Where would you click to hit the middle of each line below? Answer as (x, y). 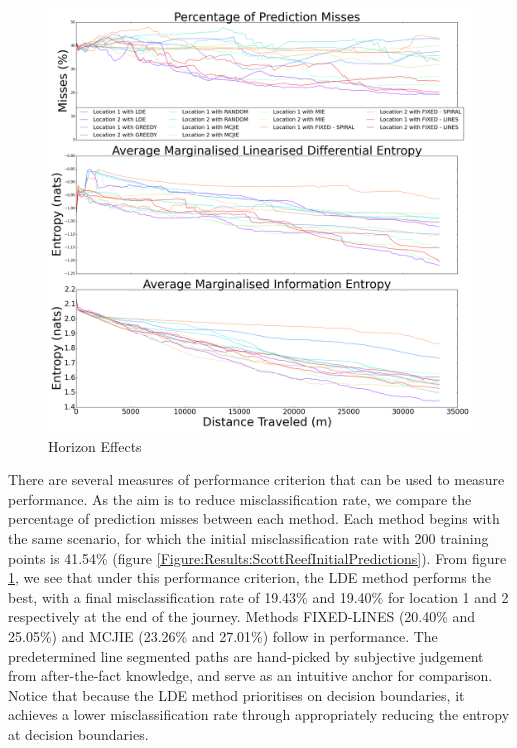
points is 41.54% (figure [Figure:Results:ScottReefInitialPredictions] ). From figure (257, 557)
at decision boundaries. (78, 733)
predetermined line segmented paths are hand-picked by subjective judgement (246, 655)
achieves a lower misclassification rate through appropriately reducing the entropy (259, 714)
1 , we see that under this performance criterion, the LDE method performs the (249, 577)
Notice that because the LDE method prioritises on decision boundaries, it (236, 694)
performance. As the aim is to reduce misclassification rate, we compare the (240, 498)
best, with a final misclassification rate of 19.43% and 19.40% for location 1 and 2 (258, 596)
